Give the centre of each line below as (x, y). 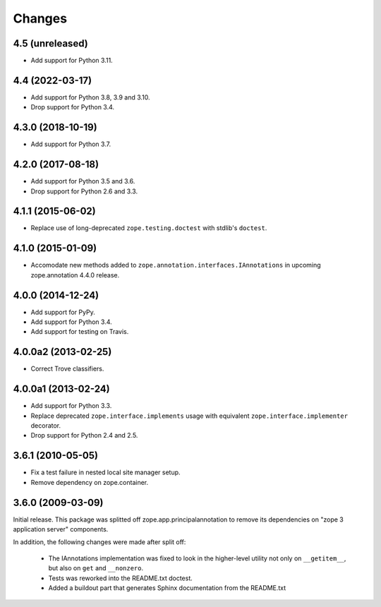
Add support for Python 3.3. (71, 406)
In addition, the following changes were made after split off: (99, 542)
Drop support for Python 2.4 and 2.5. (84, 435)
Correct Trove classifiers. (67, 369)
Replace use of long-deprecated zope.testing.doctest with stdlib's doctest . (149, 228)
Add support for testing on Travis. (80, 332)
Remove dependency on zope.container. (90, 482)
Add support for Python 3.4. (71, 322)
